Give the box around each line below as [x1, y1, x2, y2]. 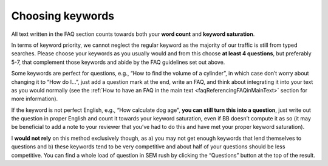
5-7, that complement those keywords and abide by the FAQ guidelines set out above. [11, 58, 225, 66]
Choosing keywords [11, 9, 115, 22]
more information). [11, 95, 58, 103]
